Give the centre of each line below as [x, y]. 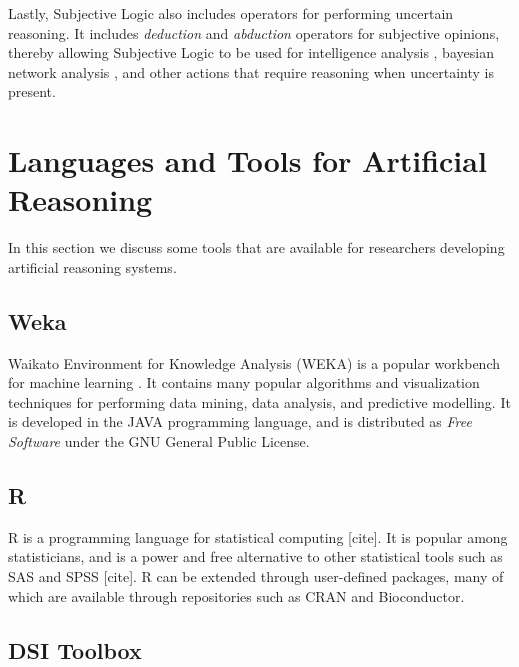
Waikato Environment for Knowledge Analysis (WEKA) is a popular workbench [254, 362]
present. [32, 91]
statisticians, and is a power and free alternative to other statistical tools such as [255, 556]
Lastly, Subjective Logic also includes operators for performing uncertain [231, 13]
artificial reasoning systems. [92, 266]
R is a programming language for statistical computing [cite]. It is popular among [258, 536]
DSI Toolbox [75, 649]
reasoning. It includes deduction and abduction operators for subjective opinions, [254, 32]
